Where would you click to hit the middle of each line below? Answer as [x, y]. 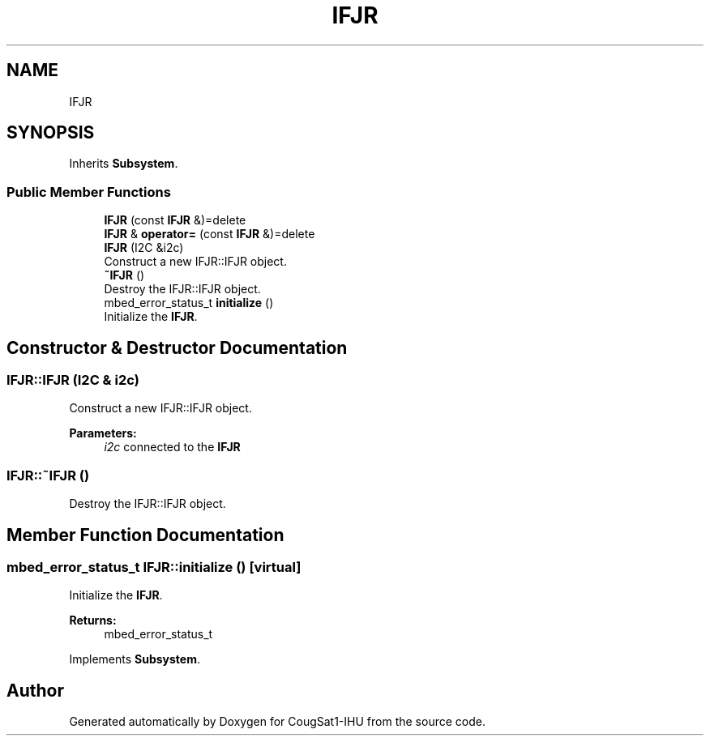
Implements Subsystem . [135, 659]
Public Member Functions [89, 192]
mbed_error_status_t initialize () [189, 303]
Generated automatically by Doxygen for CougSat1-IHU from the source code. [277, 722]
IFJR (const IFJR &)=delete [175, 220]
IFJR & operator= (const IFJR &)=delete [210, 234]
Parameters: [103, 433]
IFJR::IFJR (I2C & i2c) [73, 380]
